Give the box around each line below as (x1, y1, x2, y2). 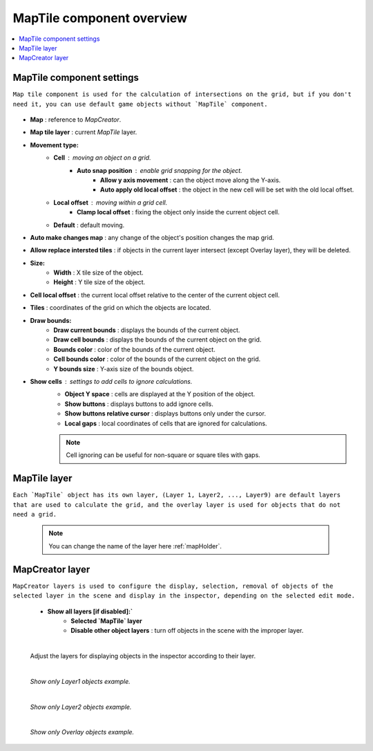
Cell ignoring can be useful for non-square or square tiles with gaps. (66, 451, 260, 459)
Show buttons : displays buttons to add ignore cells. (64, 400, 213, 408)
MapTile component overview (12, 10, 188, 26)
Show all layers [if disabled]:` (47, 607, 133, 615)
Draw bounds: (30, 316, 72, 324)
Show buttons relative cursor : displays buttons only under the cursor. (64, 409, 266, 418)
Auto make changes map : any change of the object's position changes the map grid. (30, 233, 274, 241)
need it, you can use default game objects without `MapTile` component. (12, 100, 269, 108)
